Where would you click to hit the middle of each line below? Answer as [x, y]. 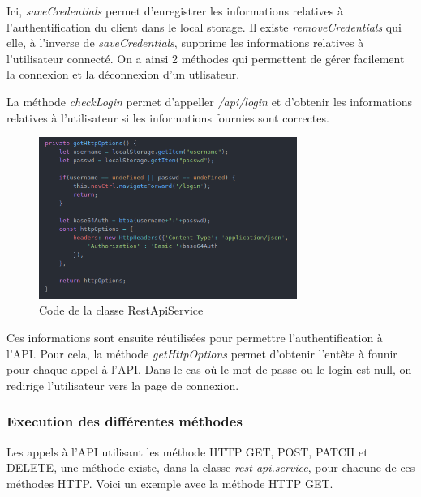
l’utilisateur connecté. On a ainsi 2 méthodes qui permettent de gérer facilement [206, 58]
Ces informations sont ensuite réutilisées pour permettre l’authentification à [195, 337]
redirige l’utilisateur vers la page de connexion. [123, 385]
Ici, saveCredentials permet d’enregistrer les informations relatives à [175, 11]
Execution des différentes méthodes [125, 421]
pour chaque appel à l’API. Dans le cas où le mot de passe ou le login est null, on [209, 369]
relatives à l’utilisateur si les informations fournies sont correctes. [168, 117]
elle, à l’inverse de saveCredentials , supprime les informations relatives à [185, 43]
